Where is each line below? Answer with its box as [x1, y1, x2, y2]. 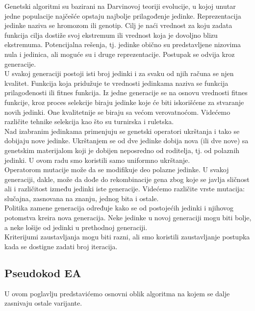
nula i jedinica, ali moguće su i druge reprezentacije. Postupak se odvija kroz [4, 49, 235, 59]
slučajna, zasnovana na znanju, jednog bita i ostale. [4, 193, 159, 203]
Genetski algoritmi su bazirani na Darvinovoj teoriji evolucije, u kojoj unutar [4, 1, 236, 11]
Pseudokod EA [4, 265, 81, 280]
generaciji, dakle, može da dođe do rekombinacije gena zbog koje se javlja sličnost [4, 174, 250, 184]
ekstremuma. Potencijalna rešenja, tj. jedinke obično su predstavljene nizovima [4, 39, 241, 50]
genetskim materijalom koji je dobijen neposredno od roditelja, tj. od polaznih [4, 145, 240, 155]
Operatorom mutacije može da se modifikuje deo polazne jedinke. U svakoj [4, 164, 229, 175]
